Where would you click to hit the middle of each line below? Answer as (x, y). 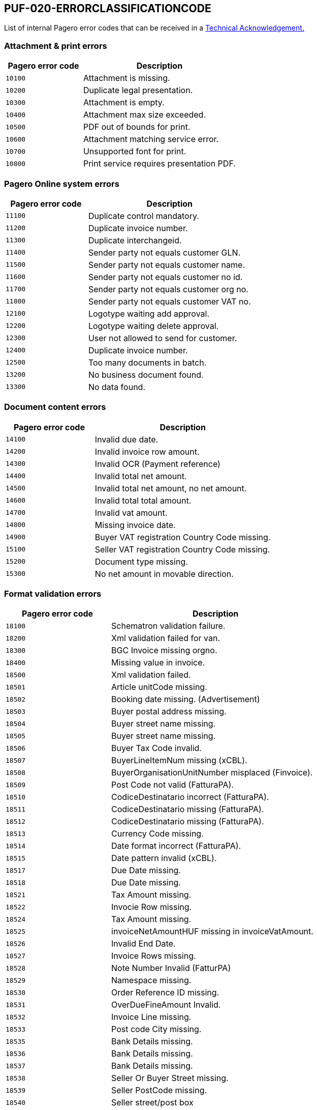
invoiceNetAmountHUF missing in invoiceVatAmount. (212, 932)
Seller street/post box (152, 1103)
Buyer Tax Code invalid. (156, 748)
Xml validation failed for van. (166, 638)
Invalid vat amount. (131, 512)
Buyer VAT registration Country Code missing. (183, 537)
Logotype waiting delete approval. (153, 326)
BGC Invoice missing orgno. (164, 650)
